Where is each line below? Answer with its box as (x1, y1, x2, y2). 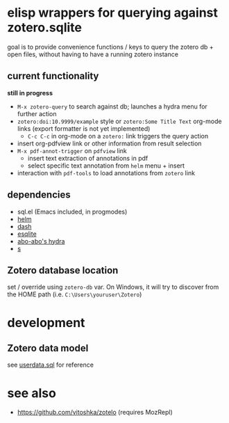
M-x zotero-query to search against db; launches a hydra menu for (17, 102, 208, 111)
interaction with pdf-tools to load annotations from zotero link (17, 168, 196, 177)
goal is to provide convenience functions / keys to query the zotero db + (7, 42, 214, 51)
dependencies (7, 189, 71, 201)
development (7, 314, 85, 330)
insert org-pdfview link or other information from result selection (17, 139, 202, 147)
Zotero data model (7, 342, 89, 354)
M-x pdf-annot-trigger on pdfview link (17, 146, 127, 154)
